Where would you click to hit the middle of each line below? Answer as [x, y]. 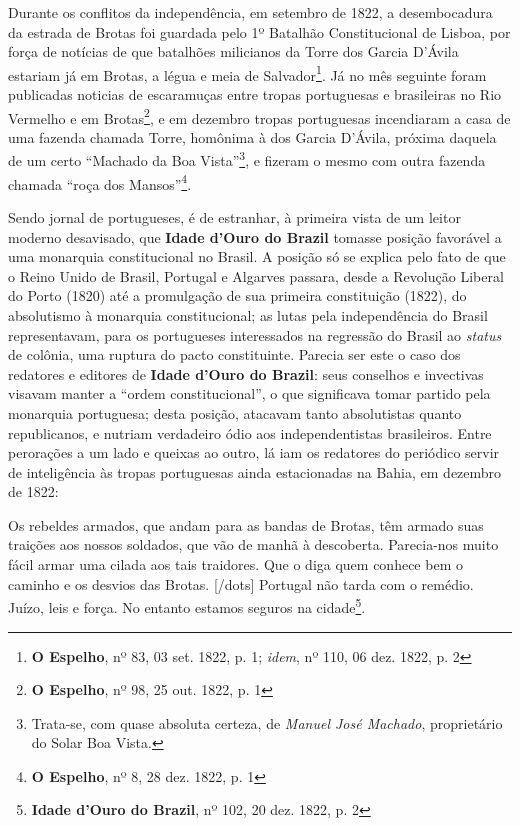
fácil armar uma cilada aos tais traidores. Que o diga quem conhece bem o [235, 564]
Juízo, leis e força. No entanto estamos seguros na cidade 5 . [187, 605]
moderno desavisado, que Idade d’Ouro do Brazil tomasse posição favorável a [255, 236]
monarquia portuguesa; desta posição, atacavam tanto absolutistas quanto [235, 412]
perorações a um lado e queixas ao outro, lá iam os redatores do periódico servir [254, 452]
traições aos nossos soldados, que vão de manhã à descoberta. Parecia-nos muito [253, 544]
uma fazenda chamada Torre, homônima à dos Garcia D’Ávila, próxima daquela [252, 136]
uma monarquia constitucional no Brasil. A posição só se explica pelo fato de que [257, 256]
